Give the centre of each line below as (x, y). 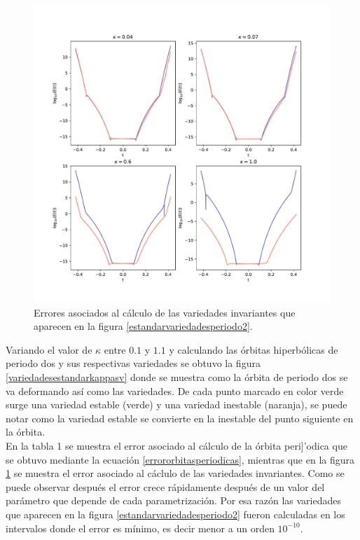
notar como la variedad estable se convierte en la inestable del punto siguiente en (180, 418)
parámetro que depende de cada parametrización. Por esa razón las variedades (174, 500)
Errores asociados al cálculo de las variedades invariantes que (165, 312)
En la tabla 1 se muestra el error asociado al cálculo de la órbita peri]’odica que (176, 445)
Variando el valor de (49, 349)
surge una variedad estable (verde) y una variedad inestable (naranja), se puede (176, 404)
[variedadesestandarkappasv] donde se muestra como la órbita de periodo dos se (177, 376)
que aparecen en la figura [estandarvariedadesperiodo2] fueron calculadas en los (175, 514)
